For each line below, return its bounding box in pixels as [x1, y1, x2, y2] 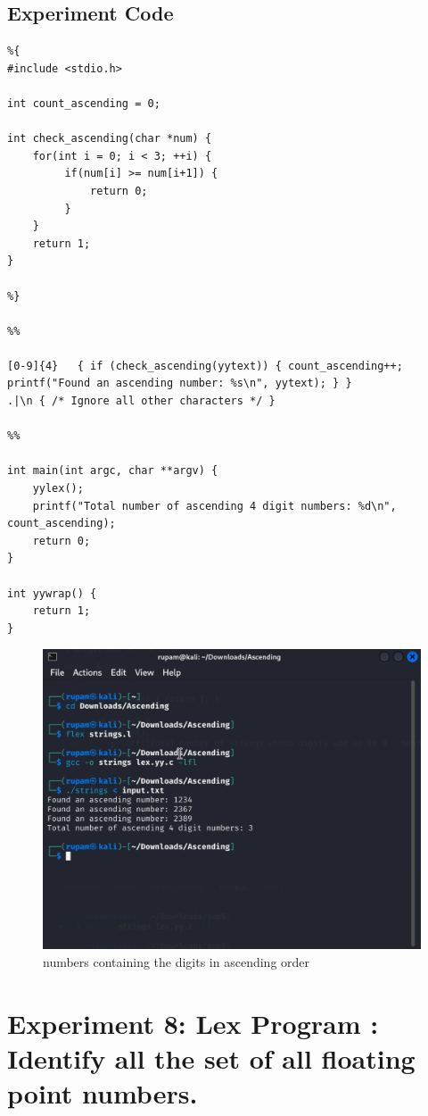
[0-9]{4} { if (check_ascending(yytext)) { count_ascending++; [7, 359, 403, 372]
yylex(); [32, 482, 84, 496]
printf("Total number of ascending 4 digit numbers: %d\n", [32, 499, 397, 512]
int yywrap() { [7, 587, 97, 600]
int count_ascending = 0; [7, 96, 160, 110]
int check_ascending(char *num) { [7, 132, 212, 146]
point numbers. [7, 1074, 198, 1111]
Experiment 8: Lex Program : [7, 1004, 379, 1041]
